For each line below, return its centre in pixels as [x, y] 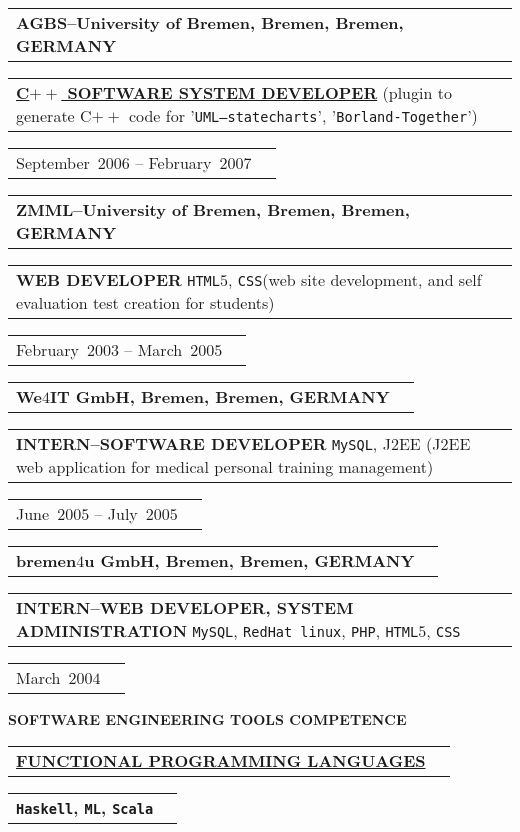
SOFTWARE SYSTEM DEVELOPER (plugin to [259, 92]
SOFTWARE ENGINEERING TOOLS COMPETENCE [207, 719]
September [53, 162]
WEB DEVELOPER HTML [118, 279]
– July [116, 513]
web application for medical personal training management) [225, 466]
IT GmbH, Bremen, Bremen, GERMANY [219, 396]
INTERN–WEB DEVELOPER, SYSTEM [185, 607]
